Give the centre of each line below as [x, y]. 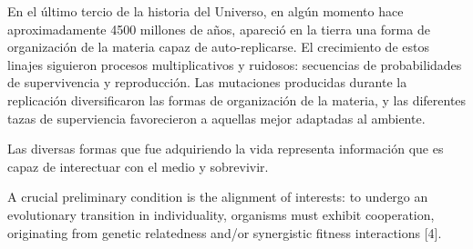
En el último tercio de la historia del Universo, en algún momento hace [206, 11]
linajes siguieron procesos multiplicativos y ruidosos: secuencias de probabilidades [235, 64]
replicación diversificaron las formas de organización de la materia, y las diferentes [237, 100]
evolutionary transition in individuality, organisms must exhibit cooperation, [221, 214]
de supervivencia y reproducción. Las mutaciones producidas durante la [207, 82]
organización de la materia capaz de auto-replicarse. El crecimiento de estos [218, 47]
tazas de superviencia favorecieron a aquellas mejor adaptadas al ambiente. [216, 118]
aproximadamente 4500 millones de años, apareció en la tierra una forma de [219, 29]
